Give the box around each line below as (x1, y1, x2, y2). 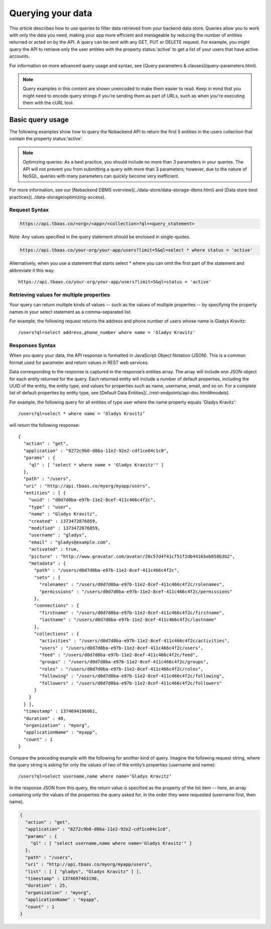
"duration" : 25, (25, 883, 68, 888)
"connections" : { (34, 603, 79, 608)
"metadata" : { (28, 560, 66, 566)
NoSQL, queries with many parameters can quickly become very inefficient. (23, 173, 180, 179)
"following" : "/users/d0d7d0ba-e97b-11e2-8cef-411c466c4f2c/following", (39, 673, 225, 679)
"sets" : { (34, 574, 61, 580)
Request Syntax (9, 206, 49, 213)
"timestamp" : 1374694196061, (23, 709, 98, 714)
